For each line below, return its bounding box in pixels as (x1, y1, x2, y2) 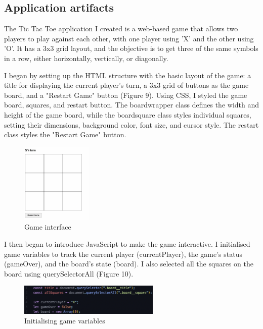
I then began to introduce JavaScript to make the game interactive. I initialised (4, 239, 250, 249)
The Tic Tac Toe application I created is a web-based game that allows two (4, 23, 238, 34)
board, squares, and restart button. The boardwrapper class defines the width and (4, 99, 259, 110)
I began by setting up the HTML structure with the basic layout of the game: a (4, 70, 251, 80)
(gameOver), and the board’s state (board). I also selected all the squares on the (4, 258, 253, 269)
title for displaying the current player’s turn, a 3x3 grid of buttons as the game (4, 80, 249, 90)
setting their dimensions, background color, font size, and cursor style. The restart (4, 119, 259, 130)
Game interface (24, 222, 71, 232)
